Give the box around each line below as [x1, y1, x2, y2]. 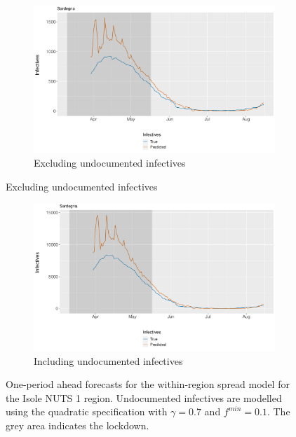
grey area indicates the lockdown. [6, 418, 149, 432]
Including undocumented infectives [34, 353, 183, 368]
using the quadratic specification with [6, 404, 168, 419]
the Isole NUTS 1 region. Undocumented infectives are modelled [6, 390, 282, 405]
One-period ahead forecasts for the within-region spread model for [6, 377, 290, 391]
